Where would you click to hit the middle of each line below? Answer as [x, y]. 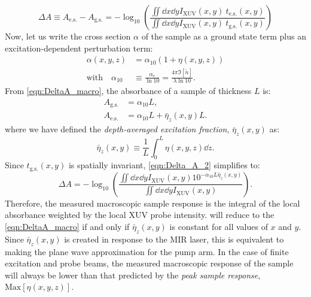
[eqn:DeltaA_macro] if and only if [67, 227]
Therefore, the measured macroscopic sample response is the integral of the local [153, 203]
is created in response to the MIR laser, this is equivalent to [174, 239]
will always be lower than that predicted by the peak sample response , [133, 275]
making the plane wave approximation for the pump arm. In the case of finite [147, 251]
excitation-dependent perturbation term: [79, 48]
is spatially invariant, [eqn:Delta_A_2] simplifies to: [164, 165]
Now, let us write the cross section [68, 36]
